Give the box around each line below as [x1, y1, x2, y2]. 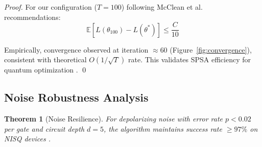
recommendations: [4, 11, 61, 22]
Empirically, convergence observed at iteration [4, 44, 149, 55]
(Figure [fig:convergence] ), [170, 44, 252, 55]
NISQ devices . [4, 133, 51, 144]
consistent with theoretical [4, 54, 87, 65]
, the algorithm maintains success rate [104, 123, 222, 134]
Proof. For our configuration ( [4, 2, 97, 12]
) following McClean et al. [121, 2, 203, 12]
